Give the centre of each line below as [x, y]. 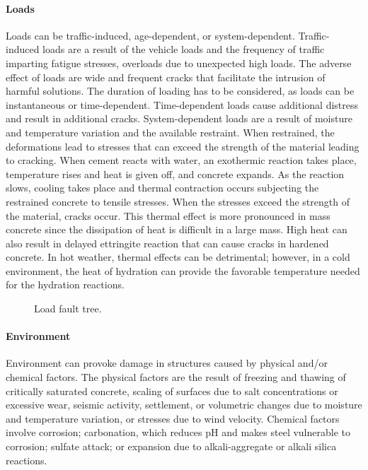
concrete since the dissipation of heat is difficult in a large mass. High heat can [177, 229]
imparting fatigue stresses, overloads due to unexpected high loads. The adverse [179, 63]
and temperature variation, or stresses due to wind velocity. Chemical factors [173, 418]
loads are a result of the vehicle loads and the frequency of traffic [184, 49]
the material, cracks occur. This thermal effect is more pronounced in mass [168, 215]
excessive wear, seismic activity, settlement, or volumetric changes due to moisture [184, 405]
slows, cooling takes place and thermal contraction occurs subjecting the [162, 188]
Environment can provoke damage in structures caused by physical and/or [167, 363]
